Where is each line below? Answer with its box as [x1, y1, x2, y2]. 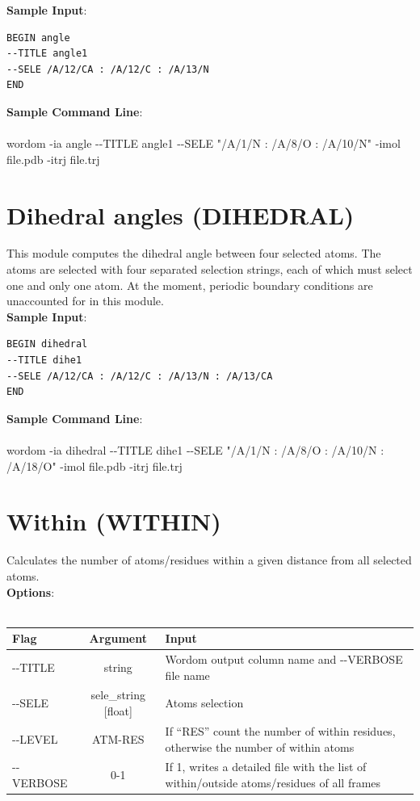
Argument [89, 630, 147, 647]
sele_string [90, 686, 146, 703]
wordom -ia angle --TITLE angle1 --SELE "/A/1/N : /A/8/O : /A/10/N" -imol [6, 135, 401, 152]
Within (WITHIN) [6, 505, 221, 538]
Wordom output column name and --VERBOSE [165, 651, 403, 668]
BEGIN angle [6, 31, 70, 44]
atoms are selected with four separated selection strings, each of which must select [6, 261, 413, 278]
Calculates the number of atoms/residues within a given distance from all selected [6, 551, 412, 568]
